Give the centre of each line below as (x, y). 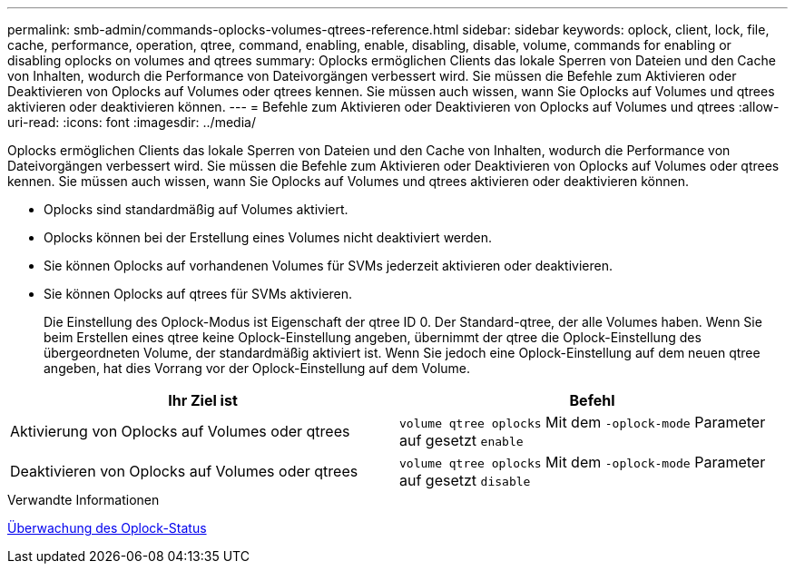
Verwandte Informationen (83, 500)
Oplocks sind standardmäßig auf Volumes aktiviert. (196, 209)
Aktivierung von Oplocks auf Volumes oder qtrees (180, 431)
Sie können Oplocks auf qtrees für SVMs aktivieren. (198, 294)
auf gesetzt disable (465, 480)
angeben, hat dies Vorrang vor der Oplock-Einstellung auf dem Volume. (257, 368)
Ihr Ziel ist (203, 400)
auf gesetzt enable (461, 440)
